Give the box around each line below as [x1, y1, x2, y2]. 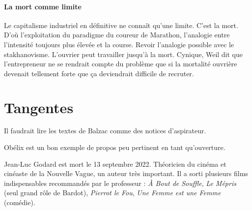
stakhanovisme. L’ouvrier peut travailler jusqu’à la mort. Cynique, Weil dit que [4, 49, 243, 59]
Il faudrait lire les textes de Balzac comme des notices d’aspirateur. [4, 125, 206, 136]
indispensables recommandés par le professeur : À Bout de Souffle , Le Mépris [4, 178, 236, 188]
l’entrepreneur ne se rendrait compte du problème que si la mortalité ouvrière [4, 59, 237, 69]
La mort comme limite [4, 1, 82, 11]
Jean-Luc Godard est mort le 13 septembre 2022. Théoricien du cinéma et [4, 158, 226, 169]
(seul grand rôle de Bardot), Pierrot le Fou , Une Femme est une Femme [4, 187, 221, 198]
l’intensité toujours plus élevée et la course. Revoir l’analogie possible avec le [4, 39, 234, 49]
